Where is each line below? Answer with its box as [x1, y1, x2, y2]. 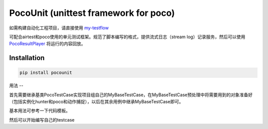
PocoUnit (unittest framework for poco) [9, 7, 175, 18]
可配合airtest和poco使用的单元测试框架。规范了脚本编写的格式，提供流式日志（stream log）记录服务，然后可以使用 [9, 34, 246, 40]
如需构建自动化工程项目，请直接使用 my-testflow [9, 25, 109, 31]
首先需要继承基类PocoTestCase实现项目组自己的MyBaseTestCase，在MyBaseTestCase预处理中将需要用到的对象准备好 [9, 92, 253, 98]
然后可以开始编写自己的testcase [9, 117, 74, 123]
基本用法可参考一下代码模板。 [9, 108, 70, 114]
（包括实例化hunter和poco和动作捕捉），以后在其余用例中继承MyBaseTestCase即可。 [9, 99, 184, 105]
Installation [9, 54, 45, 62]
